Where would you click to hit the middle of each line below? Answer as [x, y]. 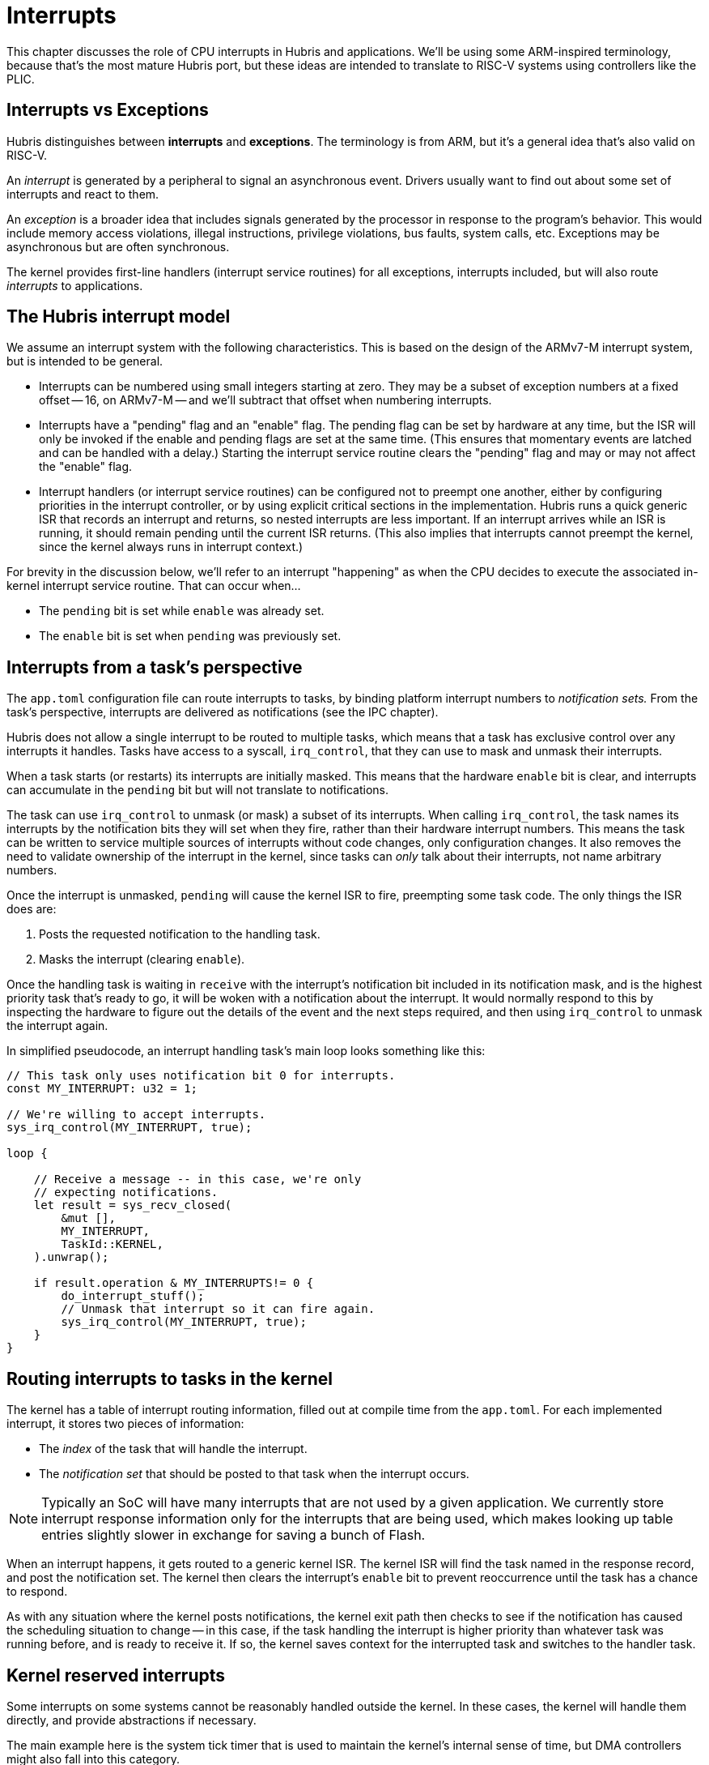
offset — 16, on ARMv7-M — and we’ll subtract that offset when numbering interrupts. [265, 400]
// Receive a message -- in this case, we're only [197, 1180]
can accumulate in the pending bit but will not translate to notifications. [198, 790]
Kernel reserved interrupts [116, 1675]
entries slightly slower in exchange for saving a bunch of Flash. [234, 1535]
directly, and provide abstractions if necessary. [132, 1720]
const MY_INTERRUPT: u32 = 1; [102, 1089]
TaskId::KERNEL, [112, 1244]
